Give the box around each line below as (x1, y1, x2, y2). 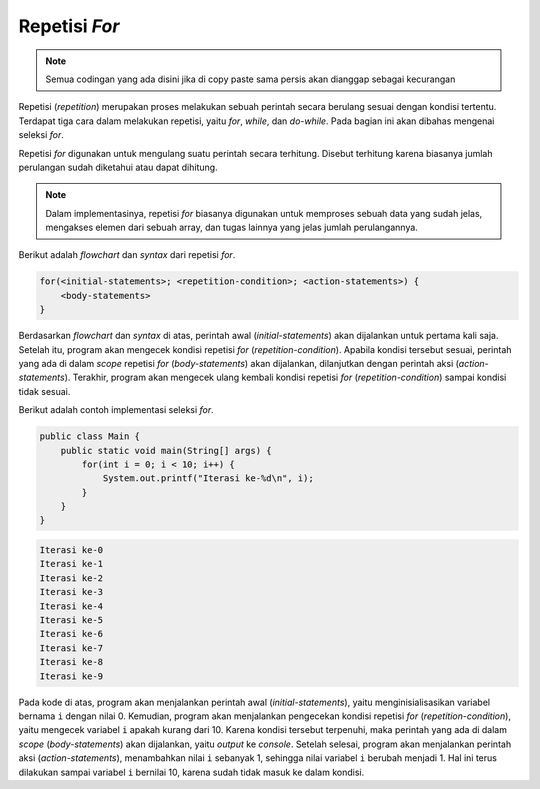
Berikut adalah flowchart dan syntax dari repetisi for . (18, 249, 236, 261)
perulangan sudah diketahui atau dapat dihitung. (18, 161, 219, 173)
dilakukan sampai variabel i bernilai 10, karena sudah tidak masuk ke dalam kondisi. (18, 766, 365, 778)
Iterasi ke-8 (39, 656, 104, 668)
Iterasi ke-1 (39, 558, 104, 570)
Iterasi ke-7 (39, 642, 104, 654)
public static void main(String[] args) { (60, 445, 272, 456)
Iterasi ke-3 (39, 586, 104, 598)
